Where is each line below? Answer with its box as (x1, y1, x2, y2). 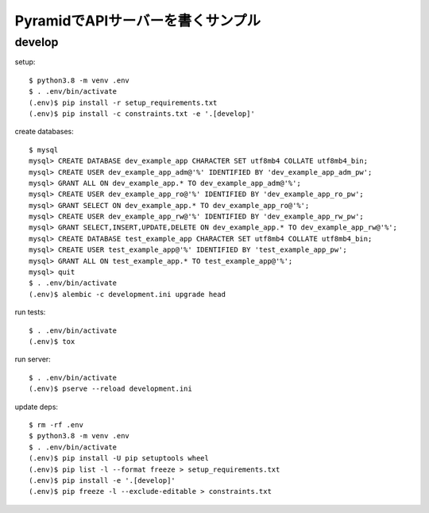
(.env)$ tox (29, 337, 75, 345)
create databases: (14, 127, 75, 137)
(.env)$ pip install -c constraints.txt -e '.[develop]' (29, 109, 256, 118)
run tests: (14, 307, 46, 317)
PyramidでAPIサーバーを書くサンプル (14, 12, 261, 29)
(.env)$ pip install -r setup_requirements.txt (29, 98, 218, 107)
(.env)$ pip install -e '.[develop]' (29, 476, 176, 484)
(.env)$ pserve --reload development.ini (29, 384, 192, 393)
